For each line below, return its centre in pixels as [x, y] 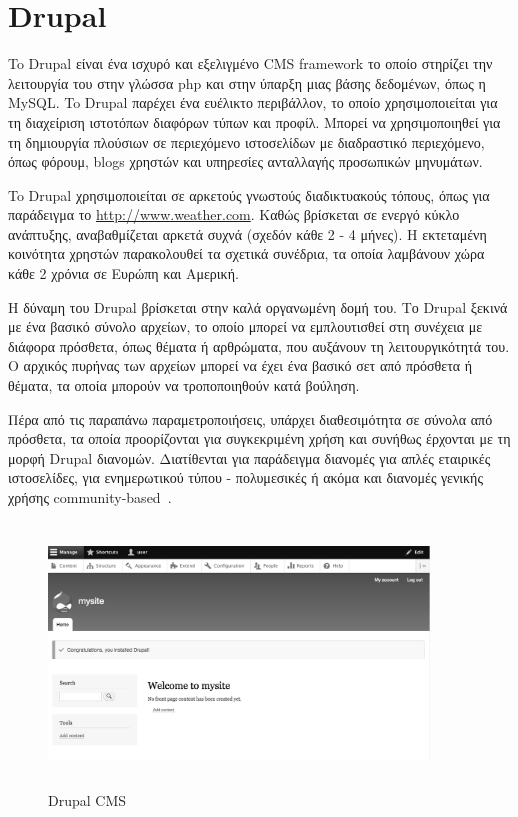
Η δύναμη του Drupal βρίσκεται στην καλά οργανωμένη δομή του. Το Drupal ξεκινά [258, 306]
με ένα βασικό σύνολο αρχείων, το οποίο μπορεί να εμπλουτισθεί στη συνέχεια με [245, 326]
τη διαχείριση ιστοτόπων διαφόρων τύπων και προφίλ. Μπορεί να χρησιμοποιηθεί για [254, 121]
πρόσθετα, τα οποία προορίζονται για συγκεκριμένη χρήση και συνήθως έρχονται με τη [259, 438]
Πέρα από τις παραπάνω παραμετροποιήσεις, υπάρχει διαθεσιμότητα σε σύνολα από [250, 418]
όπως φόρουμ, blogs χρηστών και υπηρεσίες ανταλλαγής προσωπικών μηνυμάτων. [245, 161]
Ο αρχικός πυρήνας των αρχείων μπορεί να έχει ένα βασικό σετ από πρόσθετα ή [240, 365]
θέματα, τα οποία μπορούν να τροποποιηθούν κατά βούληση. [184, 385]
